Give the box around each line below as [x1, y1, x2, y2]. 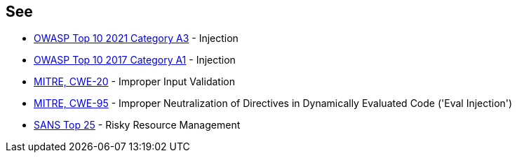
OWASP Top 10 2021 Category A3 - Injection [34, 32, 239, 45]
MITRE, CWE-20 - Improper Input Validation [34, 76, 235, 88]
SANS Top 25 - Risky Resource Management [34, 119, 241, 131]
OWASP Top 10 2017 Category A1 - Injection [34, 54, 236, 66]
